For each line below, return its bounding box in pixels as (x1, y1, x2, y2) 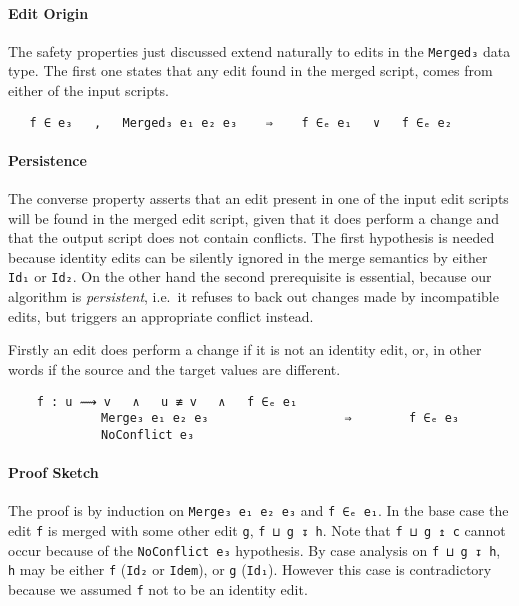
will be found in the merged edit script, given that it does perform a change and (8, 207, 500, 228)
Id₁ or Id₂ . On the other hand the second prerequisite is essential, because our (8, 266, 492, 287)
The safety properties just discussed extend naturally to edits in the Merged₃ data (8, 40, 511, 61)
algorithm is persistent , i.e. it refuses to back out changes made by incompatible (8, 286, 499, 307)
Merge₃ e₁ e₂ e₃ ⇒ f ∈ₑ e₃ (101, 411, 460, 426)
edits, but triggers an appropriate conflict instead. (8, 305, 314, 326)
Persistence (8, 149, 87, 170)
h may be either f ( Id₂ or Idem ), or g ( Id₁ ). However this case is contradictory (8, 559, 492, 580)
